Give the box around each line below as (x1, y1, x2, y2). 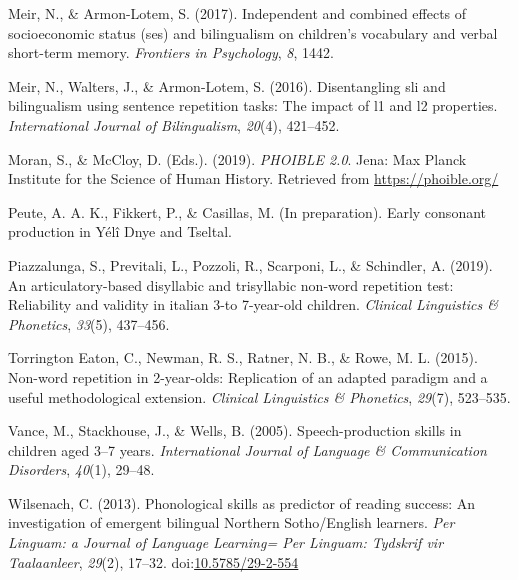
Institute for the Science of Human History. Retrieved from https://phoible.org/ (8, 168, 499, 189)
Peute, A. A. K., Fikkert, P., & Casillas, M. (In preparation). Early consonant (8, 201, 487, 222)
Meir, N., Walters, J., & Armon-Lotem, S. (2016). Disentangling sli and (8, 75, 446, 96)
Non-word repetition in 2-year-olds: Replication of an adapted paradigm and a (8, 366, 488, 387)
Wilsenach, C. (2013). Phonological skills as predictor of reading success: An (8, 492, 476, 513)
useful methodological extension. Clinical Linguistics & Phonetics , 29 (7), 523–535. (8, 386, 511, 407)
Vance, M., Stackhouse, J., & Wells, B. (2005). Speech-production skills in (8, 420, 462, 441)
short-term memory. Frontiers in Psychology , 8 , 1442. (8, 42, 334, 63)
